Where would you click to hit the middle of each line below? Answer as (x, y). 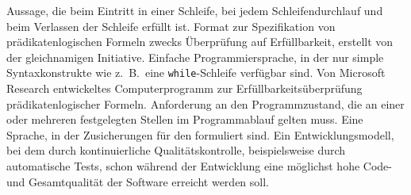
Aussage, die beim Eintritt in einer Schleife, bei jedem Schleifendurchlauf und (195, 10)
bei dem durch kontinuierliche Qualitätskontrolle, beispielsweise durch (176, 150)
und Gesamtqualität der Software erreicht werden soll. (138, 181)
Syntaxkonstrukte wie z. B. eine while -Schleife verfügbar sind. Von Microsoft (196, 73)
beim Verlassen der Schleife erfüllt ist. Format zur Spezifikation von (171, 26)
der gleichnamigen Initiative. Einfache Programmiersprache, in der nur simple (195, 57)
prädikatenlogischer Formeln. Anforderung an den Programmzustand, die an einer (205, 103)
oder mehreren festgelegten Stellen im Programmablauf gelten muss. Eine (185, 119)
